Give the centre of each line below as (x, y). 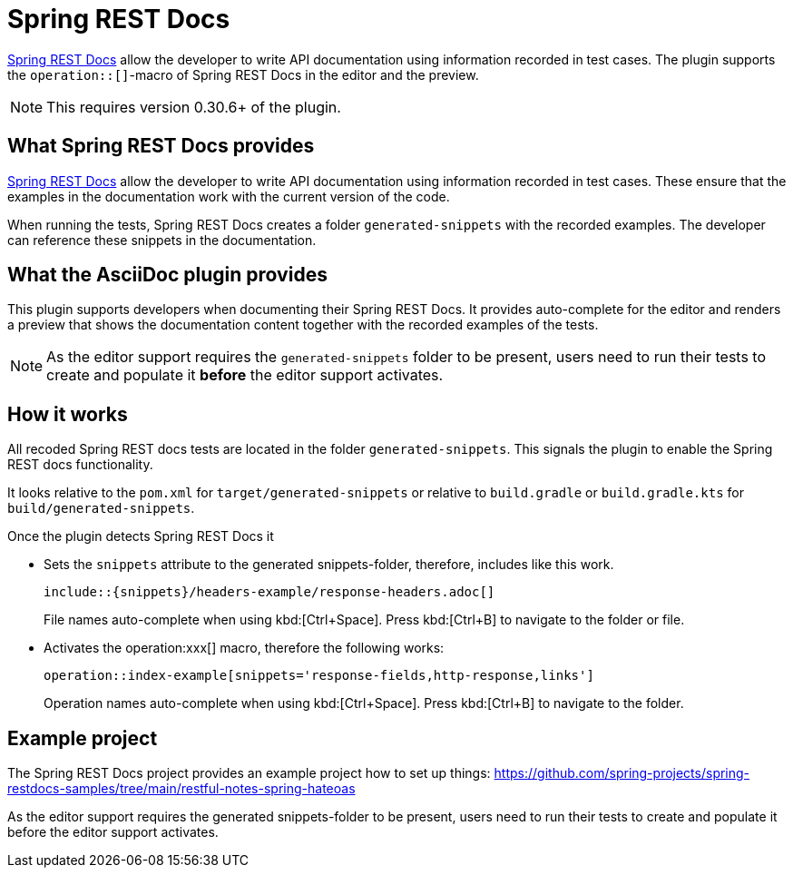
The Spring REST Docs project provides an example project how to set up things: (249, 773)
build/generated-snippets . (101, 508)
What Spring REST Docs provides (161, 146)
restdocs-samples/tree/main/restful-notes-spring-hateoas (181, 789)
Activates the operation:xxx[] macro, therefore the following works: (244, 648)
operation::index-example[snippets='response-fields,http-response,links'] (319, 676)
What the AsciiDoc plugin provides (167, 275)
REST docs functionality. (80, 465)
